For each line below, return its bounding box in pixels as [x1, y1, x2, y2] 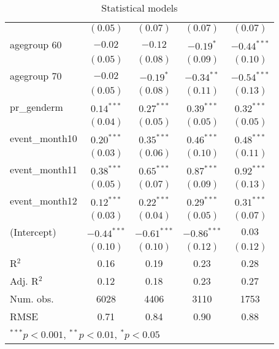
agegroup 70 [10, 69, 62, 83]
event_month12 [10, 193, 77, 208]
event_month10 [10, 131, 77, 145]
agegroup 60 [10, 37, 62, 51]
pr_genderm [10, 100, 63, 114]
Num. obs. [10, 291, 54, 306]
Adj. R [10, 274, 39, 288]
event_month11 [10, 162, 77, 176]
